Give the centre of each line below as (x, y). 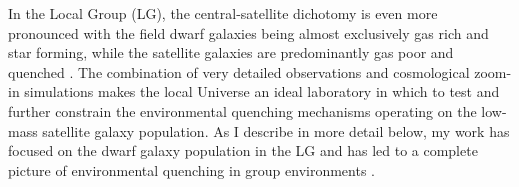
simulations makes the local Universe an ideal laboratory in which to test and (262, 91)
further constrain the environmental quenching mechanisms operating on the (242, 110)
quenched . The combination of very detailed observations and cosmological (239, 71)
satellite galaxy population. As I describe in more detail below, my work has (276, 130)
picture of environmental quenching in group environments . (192, 169)
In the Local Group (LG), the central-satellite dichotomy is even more (223, 13)
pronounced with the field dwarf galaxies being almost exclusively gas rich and (248, 32)
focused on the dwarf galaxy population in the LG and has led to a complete (243, 150)
